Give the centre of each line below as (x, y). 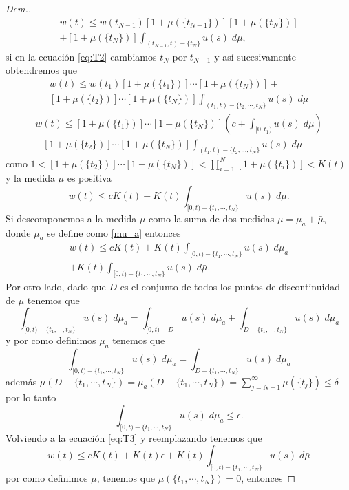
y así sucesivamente (255, 56)
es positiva (89, 178)
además (21, 381)
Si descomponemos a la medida (71, 218)
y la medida (30, 178)
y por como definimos (51, 340)
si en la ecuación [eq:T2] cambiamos (81, 56)
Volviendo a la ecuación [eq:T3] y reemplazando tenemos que (134, 437)
